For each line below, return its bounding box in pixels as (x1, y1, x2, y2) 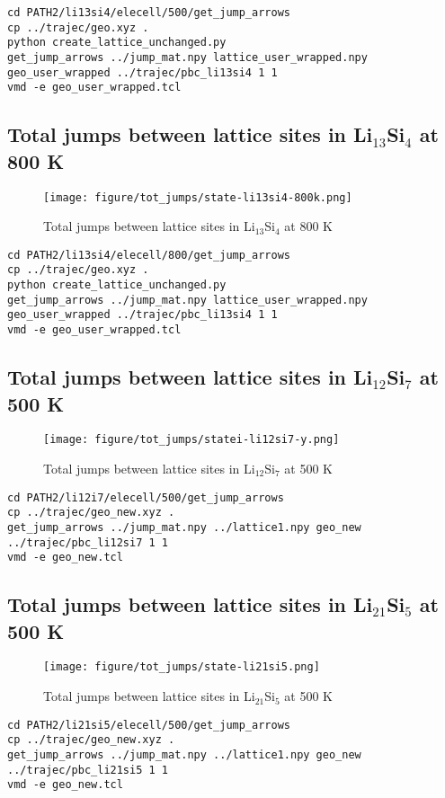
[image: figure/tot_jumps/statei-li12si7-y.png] (43, 433, 340, 447)
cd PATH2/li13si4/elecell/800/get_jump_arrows (7, 248, 290, 262)
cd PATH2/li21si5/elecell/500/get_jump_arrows (7, 718, 290, 731)
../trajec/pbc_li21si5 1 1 (7, 763, 168, 776)
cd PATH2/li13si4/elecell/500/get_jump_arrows (7, 6, 290, 19)
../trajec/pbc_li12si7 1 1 (7, 536, 168, 549)
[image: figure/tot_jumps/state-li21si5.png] (43, 661, 320, 674)
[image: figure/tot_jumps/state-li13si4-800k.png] (43, 191, 352, 204)
